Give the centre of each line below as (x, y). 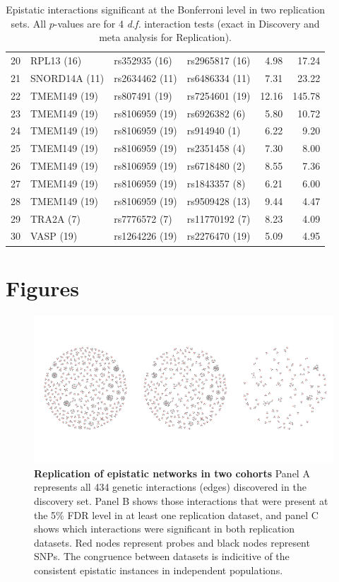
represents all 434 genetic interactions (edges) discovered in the (170, 487)
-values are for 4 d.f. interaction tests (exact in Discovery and (187, 23)
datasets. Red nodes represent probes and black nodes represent (172, 542)
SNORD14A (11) (67, 77)
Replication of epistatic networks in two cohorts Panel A (172, 473)
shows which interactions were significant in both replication (165, 529)
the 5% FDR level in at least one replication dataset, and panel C (176, 514)
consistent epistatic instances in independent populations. (159, 570)
